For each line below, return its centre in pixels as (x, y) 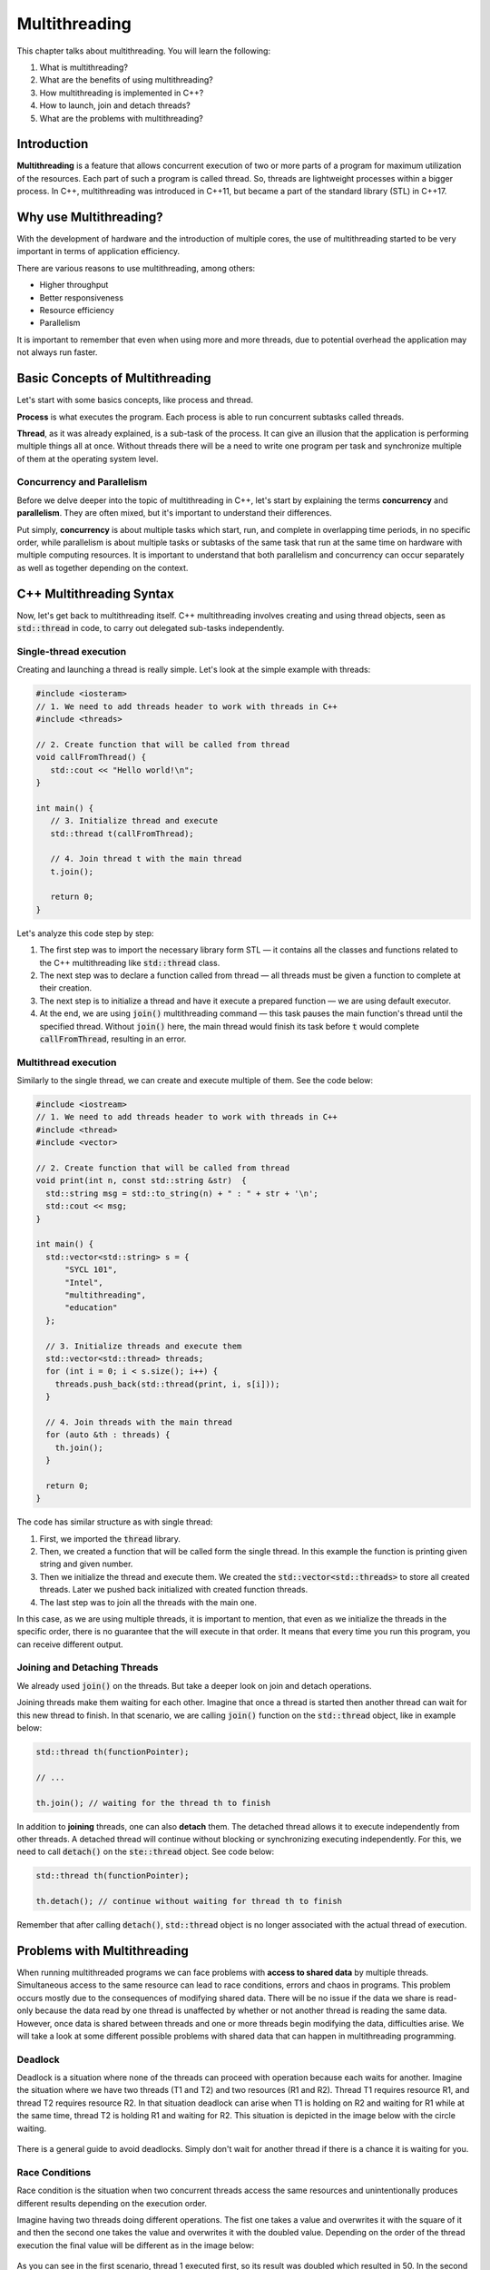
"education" (91, 1308)
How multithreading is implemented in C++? (122, 93)
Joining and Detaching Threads (88, 1668)
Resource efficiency (77, 311)
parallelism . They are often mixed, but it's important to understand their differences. (174, 513)
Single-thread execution (72, 651)
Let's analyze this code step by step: (85, 933)
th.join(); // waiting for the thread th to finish (153, 1803)
